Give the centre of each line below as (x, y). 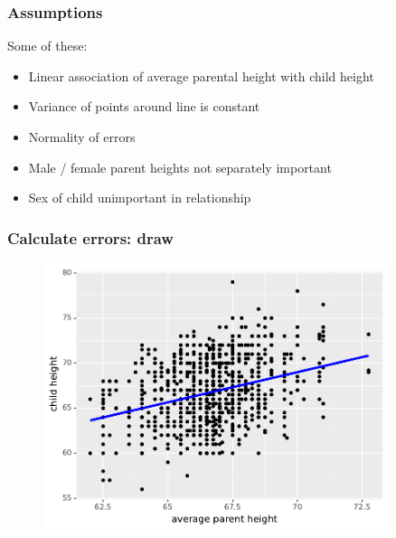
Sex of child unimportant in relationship (140, 198)
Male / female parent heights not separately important (180, 167)
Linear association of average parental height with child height (201, 76)
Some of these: (47, 46)
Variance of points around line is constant (144, 106)
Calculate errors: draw (90, 237)
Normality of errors (82, 137)
